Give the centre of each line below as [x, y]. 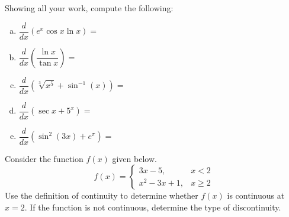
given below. [134, 158]
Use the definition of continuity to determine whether [102, 195]
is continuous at [256, 195]
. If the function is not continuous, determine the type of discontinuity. [153, 207]
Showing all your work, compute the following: [89, 8]
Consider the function [44, 158]
